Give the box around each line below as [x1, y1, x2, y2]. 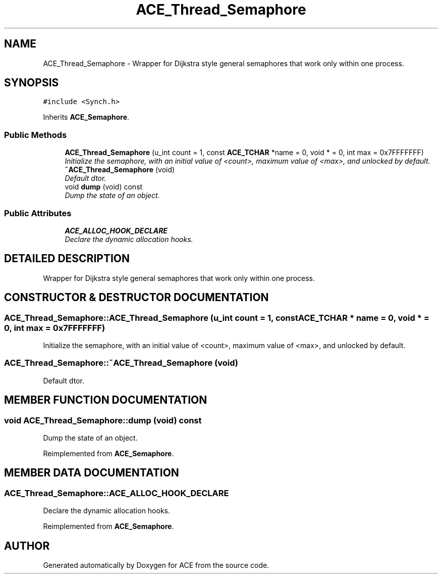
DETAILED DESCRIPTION [4, 252, 130, 265]
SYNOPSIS [4, 76, 59, 89]
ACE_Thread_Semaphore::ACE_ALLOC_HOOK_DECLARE [4, 488, 229, 498]
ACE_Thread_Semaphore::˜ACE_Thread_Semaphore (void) [4, 358, 238, 368]
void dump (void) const [65, 182, 143, 191]
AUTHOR [4, 539, 50, 552]
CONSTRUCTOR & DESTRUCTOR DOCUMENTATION [4, 291, 269, 304]
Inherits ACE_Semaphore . [43, 113, 130, 122]
